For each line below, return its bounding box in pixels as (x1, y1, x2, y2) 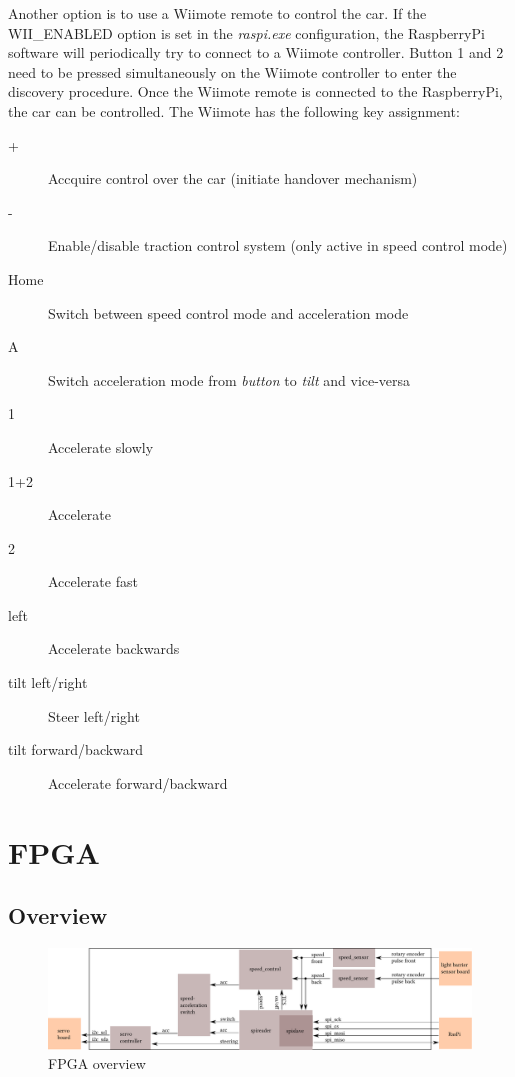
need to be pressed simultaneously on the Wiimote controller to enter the (8, 61, 457, 82)
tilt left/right (8, 672, 88, 693)
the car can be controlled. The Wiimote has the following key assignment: (8, 100, 460, 121)
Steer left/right (48, 705, 140, 726)
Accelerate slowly (48, 436, 154, 457)
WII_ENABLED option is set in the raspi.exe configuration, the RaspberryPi (8, 22, 485, 43)
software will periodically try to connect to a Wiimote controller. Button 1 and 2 (8, 42, 504, 63)
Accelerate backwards (48, 638, 180, 659)
